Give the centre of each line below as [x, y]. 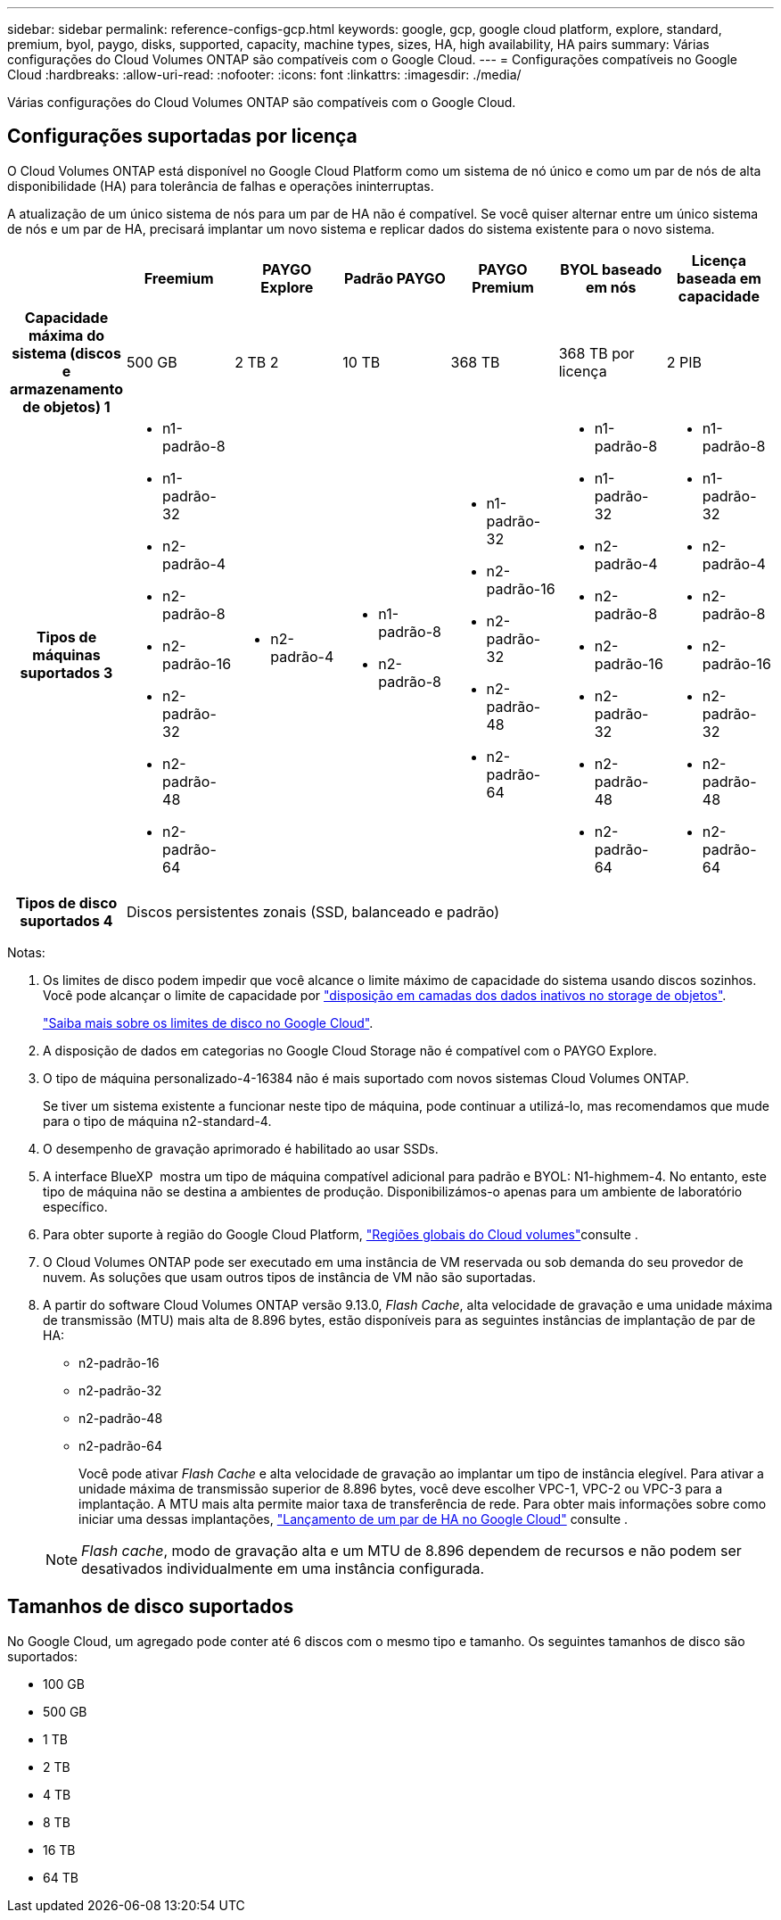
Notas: [26, 952]
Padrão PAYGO [395, 278]
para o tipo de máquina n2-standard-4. [157, 1121]
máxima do [66, 335]
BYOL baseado [611, 269]
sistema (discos [66, 353]
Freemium [179, 278]
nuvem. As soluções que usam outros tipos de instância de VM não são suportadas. [289, 1277]
